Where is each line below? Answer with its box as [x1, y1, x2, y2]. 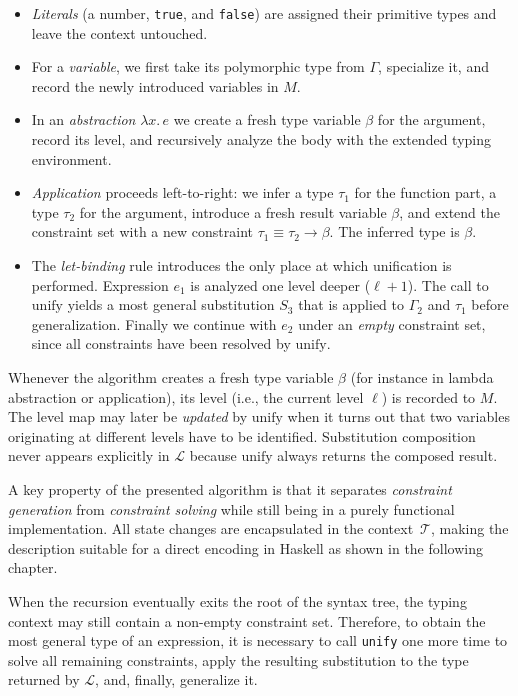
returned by [8, 669, 80, 690]
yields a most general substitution [67, 294, 275, 315]
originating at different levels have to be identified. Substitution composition [8, 425, 476, 446]
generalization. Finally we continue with [31, 313, 277, 334]
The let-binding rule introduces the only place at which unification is [31, 255, 452, 275]
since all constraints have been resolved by [31, 333, 291, 354]
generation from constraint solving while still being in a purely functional [8, 498, 455, 519]
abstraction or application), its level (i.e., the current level [8, 386, 364, 407]
